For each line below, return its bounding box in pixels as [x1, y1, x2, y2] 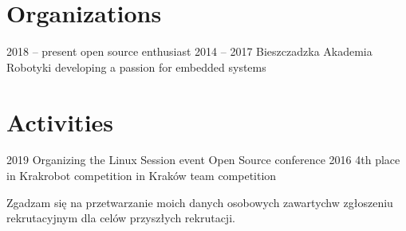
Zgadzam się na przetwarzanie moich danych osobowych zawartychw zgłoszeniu [6, 194, 393, 210]
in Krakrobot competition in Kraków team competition [6, 167, 277, 184]
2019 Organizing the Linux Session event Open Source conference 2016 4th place [6, 151, 400, 168]
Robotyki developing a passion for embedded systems [6, 58, 266, 75]
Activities [6, 105, 114, 138]
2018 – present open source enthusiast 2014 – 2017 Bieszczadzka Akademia [6, 43, 372, 60]
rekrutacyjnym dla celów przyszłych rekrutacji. [6, 209, 235, 226]
